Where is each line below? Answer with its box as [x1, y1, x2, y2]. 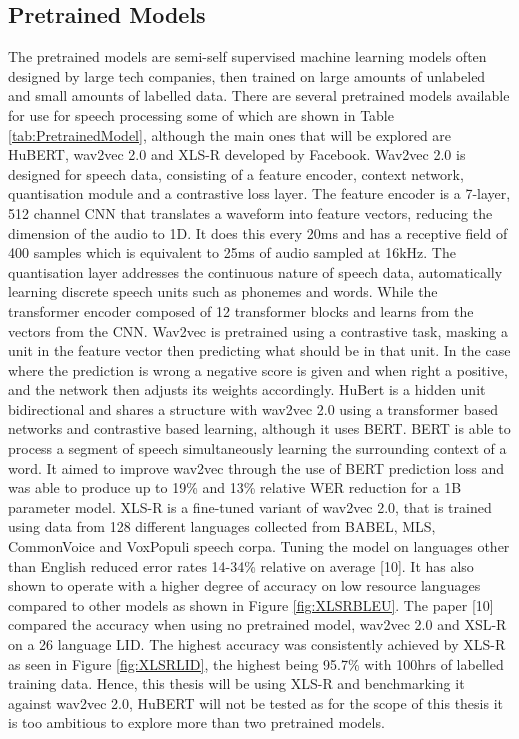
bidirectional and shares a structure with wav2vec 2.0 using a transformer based [8, 398, 498, 419]
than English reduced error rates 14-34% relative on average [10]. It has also [8, 555, 474, 576]
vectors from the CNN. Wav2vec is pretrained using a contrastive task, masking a [8, 320, 508, 341]
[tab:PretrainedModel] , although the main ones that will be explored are [8, 124, 452, 145]
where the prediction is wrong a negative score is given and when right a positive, [8, 359, 508, 380]
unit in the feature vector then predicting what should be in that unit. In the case [8, 340, 511, 361]
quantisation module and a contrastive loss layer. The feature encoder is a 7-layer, [8, 183, 511, 204]
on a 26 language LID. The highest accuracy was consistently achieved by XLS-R [8, 634, 506, 655]
